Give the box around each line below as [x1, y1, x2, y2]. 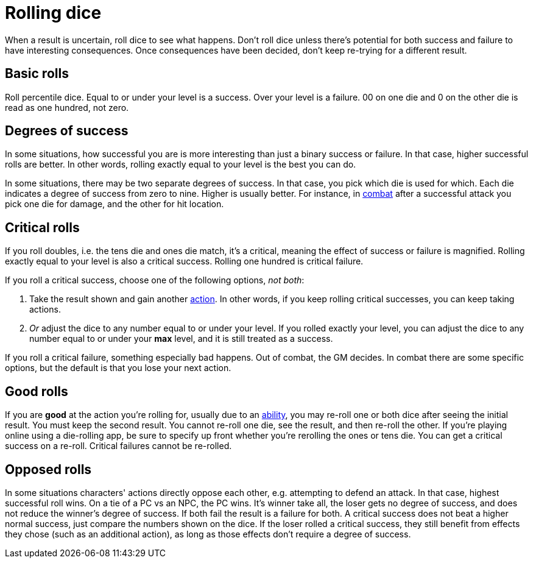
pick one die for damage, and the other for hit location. [5, 199, 224, 210]
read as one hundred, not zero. [5, 102, 129, 113]
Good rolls [5, 383, 68, 399]
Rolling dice [5, 2, 102, 23]
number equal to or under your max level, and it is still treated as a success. [29, 333, 333, 344]
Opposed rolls [5, 461, 92, 477]
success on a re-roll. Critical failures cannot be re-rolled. [5, 441, 232, 451]
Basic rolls [5, 66, 69, 82]
